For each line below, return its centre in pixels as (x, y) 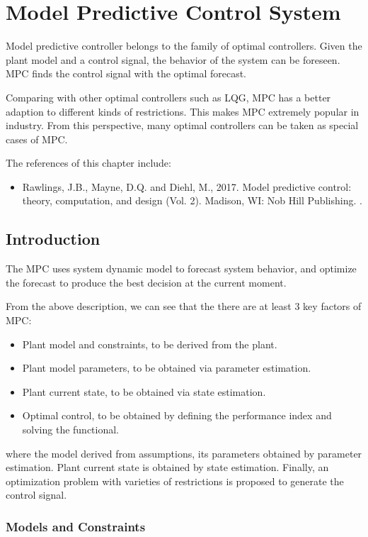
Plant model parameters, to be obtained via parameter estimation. (167, 368)
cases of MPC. (37, 139)
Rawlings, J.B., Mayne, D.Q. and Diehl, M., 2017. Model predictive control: (187, 186)
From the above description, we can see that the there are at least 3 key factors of (184, 306)
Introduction (53, 239)
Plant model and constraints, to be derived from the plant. (150, 344)
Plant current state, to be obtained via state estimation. (144, 391)
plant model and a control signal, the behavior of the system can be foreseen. (173, 59)
